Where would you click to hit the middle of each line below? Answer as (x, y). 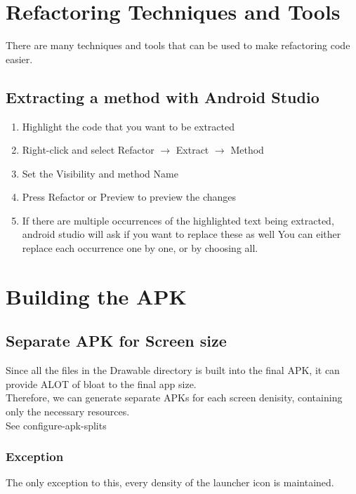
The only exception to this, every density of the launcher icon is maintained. (170, 482)
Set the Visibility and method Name (100, 173)
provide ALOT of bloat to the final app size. (101, 383)
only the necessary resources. (68, 412)
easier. (19, 59)
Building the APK (96, 296)
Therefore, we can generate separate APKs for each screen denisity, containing (174, 398)
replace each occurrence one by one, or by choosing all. (140, 248)
